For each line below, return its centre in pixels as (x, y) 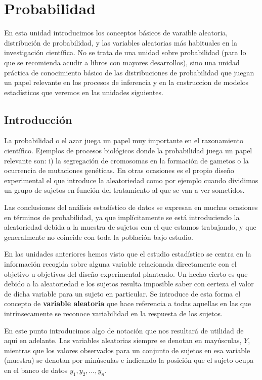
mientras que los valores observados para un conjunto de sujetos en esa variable (127, 350)
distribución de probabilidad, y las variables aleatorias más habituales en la (121, 42)
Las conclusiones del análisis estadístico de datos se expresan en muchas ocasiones (131, 207)
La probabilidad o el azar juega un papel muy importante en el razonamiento (124, 140)
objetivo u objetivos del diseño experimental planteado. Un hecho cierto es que (126, 273)
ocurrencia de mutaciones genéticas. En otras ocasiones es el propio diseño (119, 170)
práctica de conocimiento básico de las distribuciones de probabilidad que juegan (129, 72)
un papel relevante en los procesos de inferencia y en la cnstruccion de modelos (126, 82)
